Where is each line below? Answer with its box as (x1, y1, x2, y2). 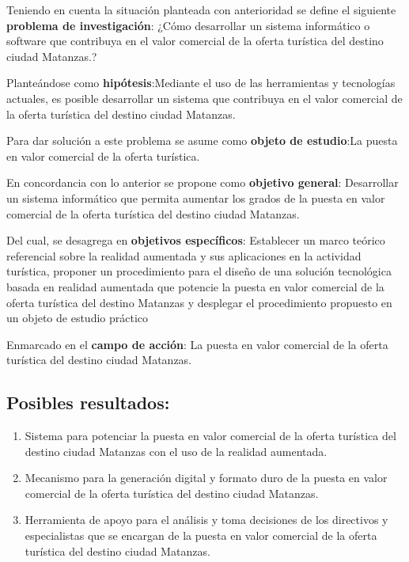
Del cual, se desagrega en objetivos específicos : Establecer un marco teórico (6, 232, 385, 249)
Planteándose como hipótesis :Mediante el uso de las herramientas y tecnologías (6, 74, 396, 91)
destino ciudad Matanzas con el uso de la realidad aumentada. (25, 442, 328, 459)
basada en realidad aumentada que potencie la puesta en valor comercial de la (6, 278, 384, 294)
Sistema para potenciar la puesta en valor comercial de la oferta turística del (25, 427, 396, 444)
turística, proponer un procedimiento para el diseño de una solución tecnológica (6, 263, 392, 279)
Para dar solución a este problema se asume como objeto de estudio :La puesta (6, 132, 398, 149)
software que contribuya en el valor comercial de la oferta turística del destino (6, 32, 384, 49)
